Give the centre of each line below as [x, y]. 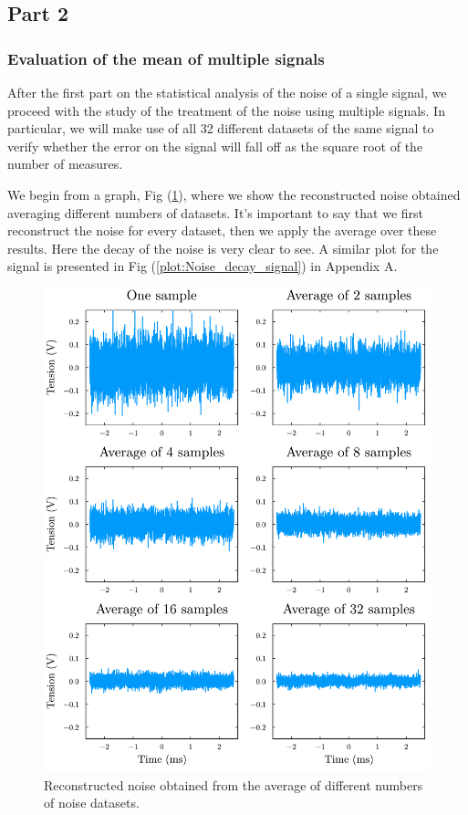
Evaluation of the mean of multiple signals [166, 58]
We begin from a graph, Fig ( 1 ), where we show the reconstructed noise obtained [234, 194]
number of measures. [65, 164]
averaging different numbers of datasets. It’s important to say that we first [216, 212]
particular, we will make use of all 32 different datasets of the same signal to [221, 128]
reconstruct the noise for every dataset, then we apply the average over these [222, 230]
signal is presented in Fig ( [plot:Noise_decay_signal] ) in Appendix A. [203, 266]
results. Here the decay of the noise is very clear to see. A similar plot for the [223, 248]
